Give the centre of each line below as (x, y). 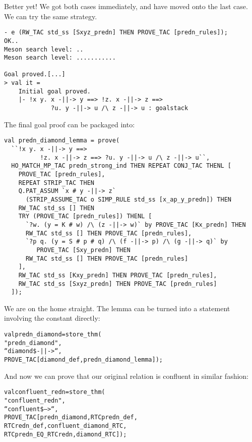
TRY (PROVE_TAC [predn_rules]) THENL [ (85, 216)
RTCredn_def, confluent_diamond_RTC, (66, 426)
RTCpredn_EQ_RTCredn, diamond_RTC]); (66, 434)
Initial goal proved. (54, 91)
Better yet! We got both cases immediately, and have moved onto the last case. (126, 6)
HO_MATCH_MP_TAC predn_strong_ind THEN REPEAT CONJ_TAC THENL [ (121, 166)
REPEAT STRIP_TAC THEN (56, 183)
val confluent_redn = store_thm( (55, 392)
